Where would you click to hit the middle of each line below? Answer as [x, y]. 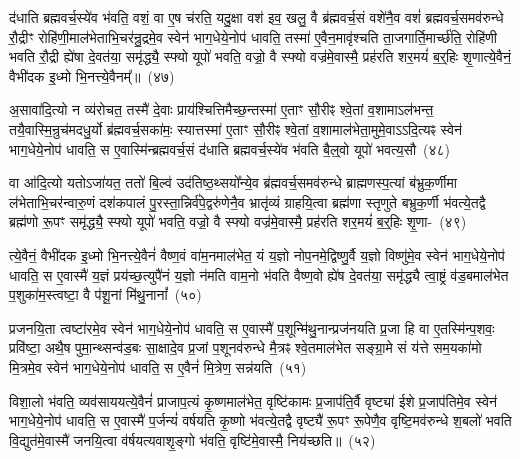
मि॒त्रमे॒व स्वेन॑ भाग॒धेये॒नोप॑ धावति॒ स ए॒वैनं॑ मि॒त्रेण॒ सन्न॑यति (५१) [158, 366]
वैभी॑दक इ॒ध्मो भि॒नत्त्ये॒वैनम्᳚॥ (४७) [92, 75]
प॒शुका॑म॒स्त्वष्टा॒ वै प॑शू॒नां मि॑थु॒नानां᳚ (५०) [105, 294]
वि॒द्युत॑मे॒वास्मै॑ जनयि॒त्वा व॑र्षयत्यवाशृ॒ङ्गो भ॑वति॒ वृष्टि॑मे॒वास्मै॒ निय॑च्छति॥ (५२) [192, 439]
